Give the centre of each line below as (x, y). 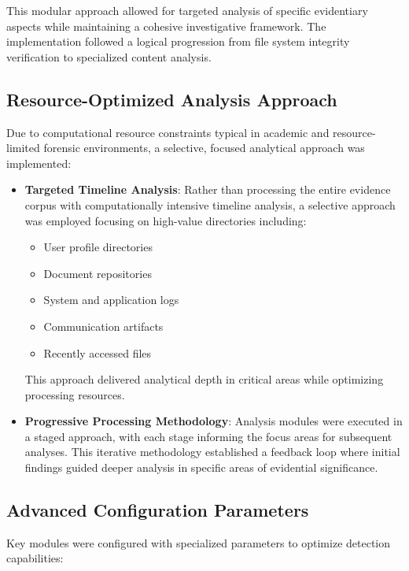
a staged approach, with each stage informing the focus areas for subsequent (208, 436)
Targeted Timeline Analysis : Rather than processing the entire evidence (208, 189)
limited (23, 148)
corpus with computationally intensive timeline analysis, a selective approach (210, 204)
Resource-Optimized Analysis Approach (172, 99)
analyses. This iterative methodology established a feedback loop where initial (212, 452)
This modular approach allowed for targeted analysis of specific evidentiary (187, 10)
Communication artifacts (103, 326)
